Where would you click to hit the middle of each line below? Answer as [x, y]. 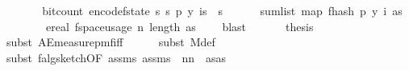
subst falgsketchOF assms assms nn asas [116, 57]
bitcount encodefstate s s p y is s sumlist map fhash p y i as [222, 10]
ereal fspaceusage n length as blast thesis [179, 26]
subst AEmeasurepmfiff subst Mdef [111, 42]
